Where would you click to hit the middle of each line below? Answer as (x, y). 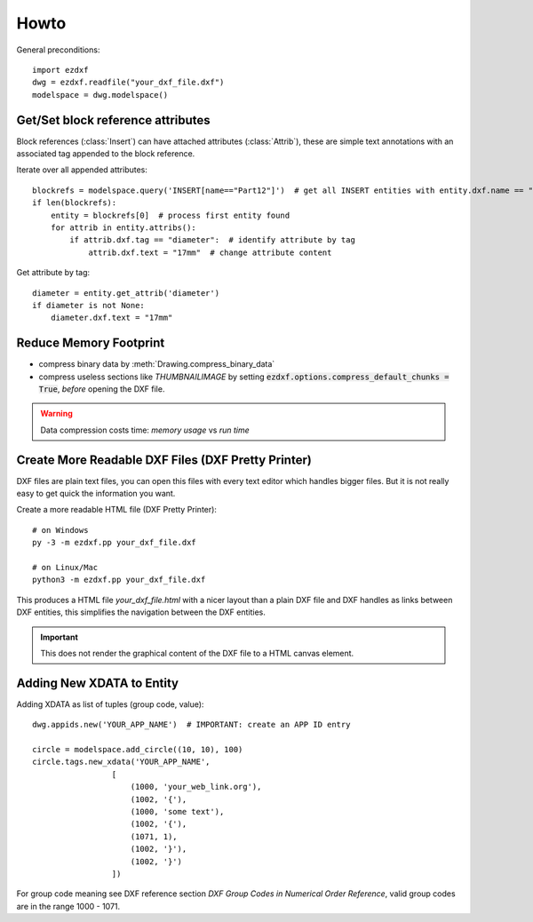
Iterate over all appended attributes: (82, 170)
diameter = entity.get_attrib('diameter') (126, 293)
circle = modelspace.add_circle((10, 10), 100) (138, 750)
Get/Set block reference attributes (113, 120)
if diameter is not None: (89, 305)
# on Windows (60, 530)
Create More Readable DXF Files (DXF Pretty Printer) (164, 460)
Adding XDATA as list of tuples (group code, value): (110, 704)
